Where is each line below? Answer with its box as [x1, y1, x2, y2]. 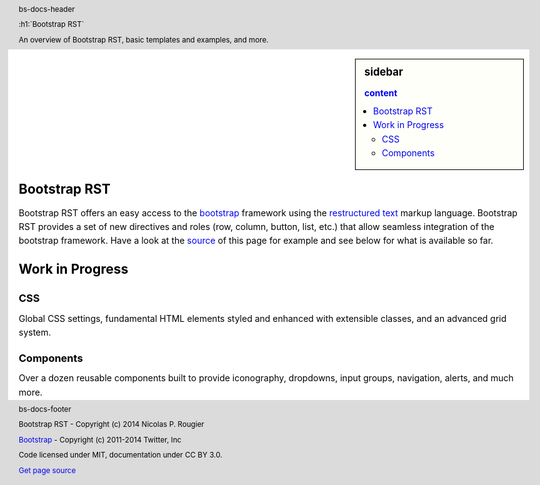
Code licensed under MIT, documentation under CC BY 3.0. [18, 450, 223, 460]
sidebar [364, 65, 404, 79]
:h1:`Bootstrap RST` [18, 20, 85, 30]
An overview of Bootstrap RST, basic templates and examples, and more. [18, 35, 269, 45]
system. [18, 326, 52, 338]
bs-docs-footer [18, 404, 72, 414]
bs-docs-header [18, 4, 75, 14]
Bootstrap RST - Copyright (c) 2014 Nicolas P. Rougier [18, 420, 205, 430]
